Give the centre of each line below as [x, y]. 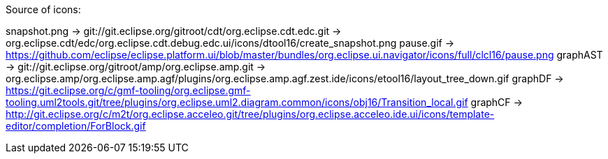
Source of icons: [43, 9]
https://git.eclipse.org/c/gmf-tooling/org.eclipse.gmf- [128, 90]
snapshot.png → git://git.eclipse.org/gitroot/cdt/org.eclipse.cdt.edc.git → [174, 31]
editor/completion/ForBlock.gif [76, 126]
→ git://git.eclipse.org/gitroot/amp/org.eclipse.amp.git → [136, 67]
